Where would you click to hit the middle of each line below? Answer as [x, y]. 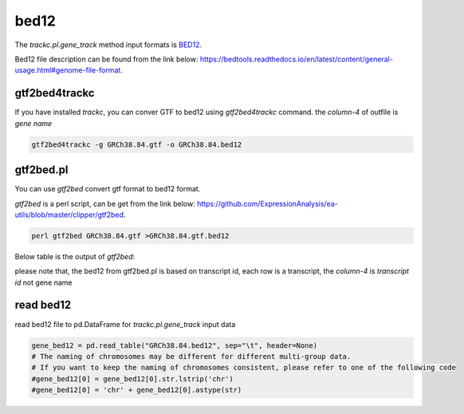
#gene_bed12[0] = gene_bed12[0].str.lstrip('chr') [133, 379]
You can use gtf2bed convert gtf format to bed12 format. [108, 189]
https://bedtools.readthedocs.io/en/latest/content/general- [297, 59]
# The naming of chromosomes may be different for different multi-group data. [191, 356]
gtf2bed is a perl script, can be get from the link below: [105, 203]
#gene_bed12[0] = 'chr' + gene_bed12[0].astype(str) [137, 390]
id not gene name [43, 282]
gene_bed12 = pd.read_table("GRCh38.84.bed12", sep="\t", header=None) [175, 345]
